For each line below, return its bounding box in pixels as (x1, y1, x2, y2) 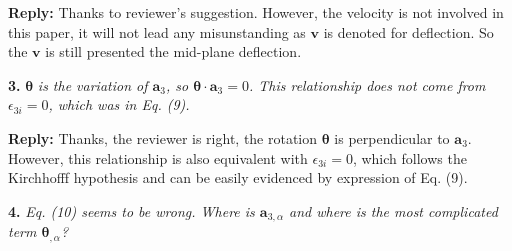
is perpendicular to (334, 127, 450, 148)
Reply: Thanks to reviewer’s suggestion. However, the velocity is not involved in (8, 2, 504, 22)
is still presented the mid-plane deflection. (45, 41, 302, 62)
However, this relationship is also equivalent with (8, 147, 308, 168)
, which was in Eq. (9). (48, 94, 190, 115)
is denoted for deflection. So (323, 21, 494, 42)
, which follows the (352, 147, 467, 168)
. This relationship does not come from (248, 74, 486, 95)
